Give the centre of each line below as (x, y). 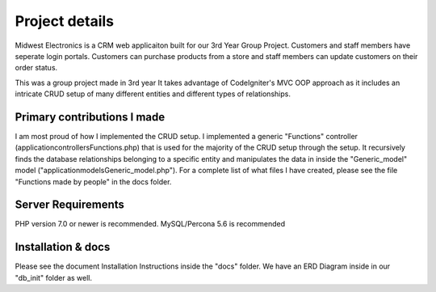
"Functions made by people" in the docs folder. (93, 181)
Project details (65, 21)
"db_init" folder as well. (54, 277)
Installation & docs (63, 247)
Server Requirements (70, 205)
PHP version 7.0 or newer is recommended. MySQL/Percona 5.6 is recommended (150, 224)
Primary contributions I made (90, 117)
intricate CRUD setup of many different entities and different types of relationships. (153, 94)
